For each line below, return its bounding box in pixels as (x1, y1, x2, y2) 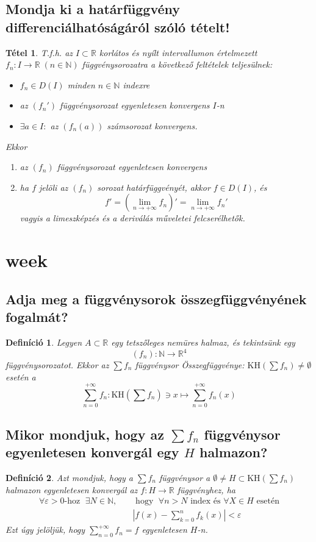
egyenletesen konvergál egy (5, 443, 179, 462)
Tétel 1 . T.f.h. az (5, 46, 73, 59)
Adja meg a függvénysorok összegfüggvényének (5, 289, 307, 308)
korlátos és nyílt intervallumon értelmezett (99, 46, 257, 59)
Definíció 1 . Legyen (5, 335, 82, 348)
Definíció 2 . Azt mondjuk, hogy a (5, 471, 134, 483)
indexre (123, 78, 150, 91)
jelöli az (39, 180, 68, 193)
